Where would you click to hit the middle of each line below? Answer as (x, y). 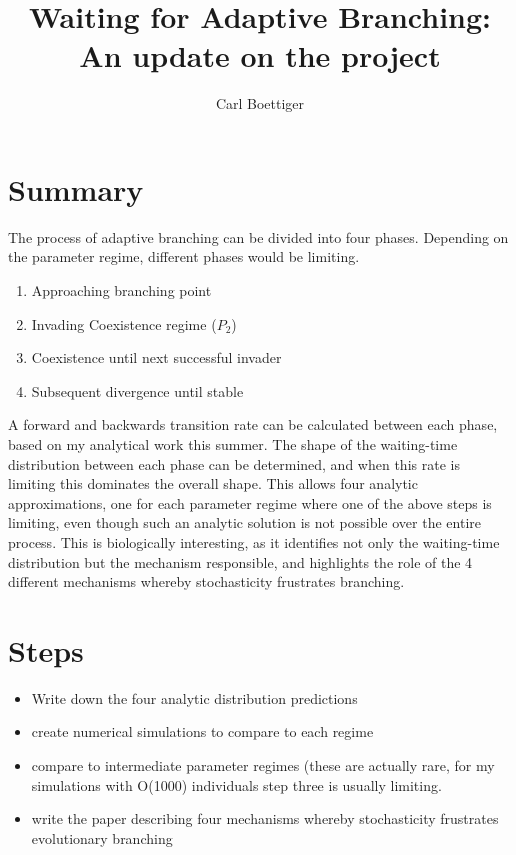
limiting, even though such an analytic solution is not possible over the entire (244, 522)
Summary (76, 188)
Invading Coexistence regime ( (124, 323)
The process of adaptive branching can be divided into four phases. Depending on (258, 236)
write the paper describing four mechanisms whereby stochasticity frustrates (265, 818)
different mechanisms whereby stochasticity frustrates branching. (206, 581)
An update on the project (260, 55)
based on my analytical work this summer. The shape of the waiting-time (233, 444)
